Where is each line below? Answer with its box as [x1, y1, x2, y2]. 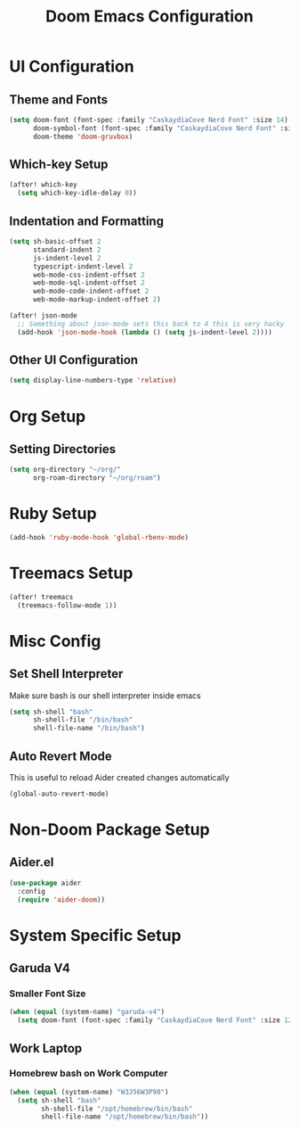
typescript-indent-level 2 [32, 261, 133, 271]
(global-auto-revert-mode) [9, 789, 109, 798]
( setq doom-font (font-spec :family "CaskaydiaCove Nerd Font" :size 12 [17, 1016, 293, 1025]
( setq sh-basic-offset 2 [9, 237, 101, 246]
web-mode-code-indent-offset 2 [32, 287, 149, 296]
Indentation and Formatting [9, 213, 165, 228]
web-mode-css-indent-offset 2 [32, 270, 145, 279]
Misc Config [9, 631, 101, 651]
